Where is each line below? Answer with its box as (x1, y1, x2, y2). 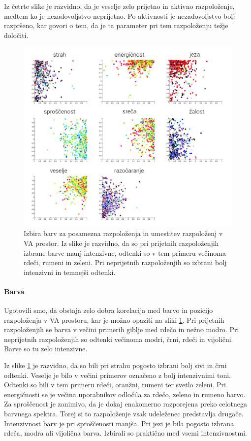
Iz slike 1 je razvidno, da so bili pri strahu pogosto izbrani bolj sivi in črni (4, 360, 227, 371)
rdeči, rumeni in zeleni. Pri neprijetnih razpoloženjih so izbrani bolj (24, 257, 227, 268)
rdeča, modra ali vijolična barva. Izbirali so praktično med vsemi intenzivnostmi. (4, 428, 247, 438)
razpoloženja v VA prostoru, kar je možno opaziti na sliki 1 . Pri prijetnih (4, 314, 224, 325)
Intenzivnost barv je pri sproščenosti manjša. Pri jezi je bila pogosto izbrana (4, 418, 234, 428)
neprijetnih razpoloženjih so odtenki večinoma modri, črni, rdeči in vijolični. (4, 334, 233, 344)
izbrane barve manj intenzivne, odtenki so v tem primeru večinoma (24, 247, 226, 258)
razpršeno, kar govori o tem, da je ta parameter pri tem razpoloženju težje (4, 20, 228, 31)
